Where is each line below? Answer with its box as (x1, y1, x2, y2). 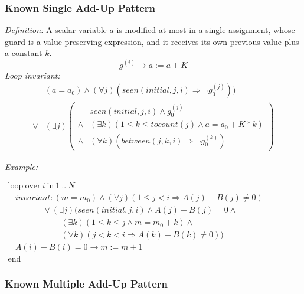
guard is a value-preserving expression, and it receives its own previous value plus (5, 35, 299, 47)
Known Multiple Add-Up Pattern (5, 276, 168, 291)
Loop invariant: (5, 68, 60, 81)
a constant (5, 47, 43, 59)
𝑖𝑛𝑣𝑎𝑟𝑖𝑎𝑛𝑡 (15, 194, 51, 202)
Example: (5, 160, 38, 172)
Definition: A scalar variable (5, 24, 107, 36)
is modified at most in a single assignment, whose (116, 24, 295, 36)
